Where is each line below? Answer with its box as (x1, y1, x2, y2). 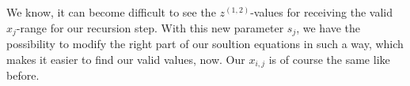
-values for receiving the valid (250, 4, 393, 20)
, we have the (296, 19, 361, 36)
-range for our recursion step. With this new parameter (16, 19, 284, 36)
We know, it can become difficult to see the (6, 4, 216, 20)
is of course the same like (268, 50, 390, 67)
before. (6, 67, 40, 84)
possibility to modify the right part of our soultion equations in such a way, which (6, 36, 404, 52)
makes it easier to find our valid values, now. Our (6, 50, 245, 67)
